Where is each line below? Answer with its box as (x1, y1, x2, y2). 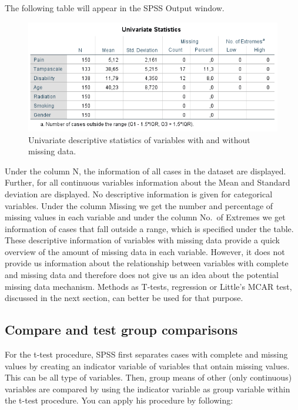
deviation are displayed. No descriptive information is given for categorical (5, 187, 273, 200)
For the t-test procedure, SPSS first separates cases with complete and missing (5, 348, 288, 361)
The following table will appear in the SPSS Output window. (5, 2, 225, 14)
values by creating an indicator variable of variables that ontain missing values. (5, 359, 290, 372)
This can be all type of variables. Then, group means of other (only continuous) (5, 371, 292, 383)
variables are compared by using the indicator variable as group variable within (5, 382, 290, 395)
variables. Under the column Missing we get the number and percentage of (5, 199, 273, 211)
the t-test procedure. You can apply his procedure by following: (5, 394, 233, 406)
